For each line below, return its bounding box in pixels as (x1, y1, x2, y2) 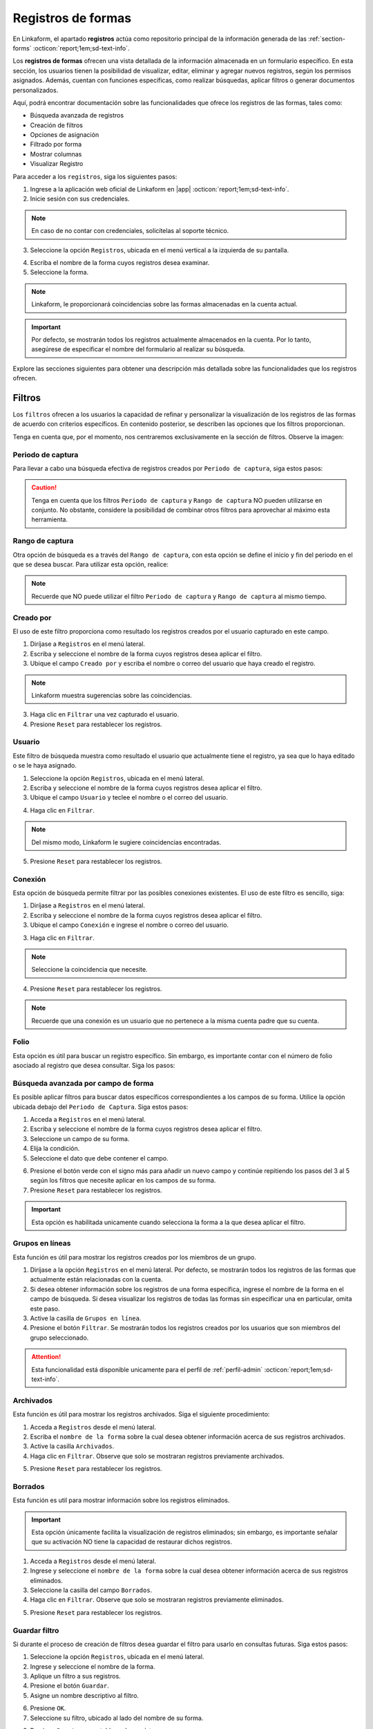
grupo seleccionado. (30, 1333, 89, 1342)
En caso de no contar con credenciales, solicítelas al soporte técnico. (31, 227, 229, 235)
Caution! (31, 483, 57, 492)
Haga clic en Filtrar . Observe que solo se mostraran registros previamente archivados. (30, 1452, 285, 1460)
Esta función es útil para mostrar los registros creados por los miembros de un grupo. (12, 1252, 257, 1261)
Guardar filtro (12, 1625, 59, 1635)
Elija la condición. (30, 1145, 80, 1153)
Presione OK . (30, 1704, 66, 1712)
